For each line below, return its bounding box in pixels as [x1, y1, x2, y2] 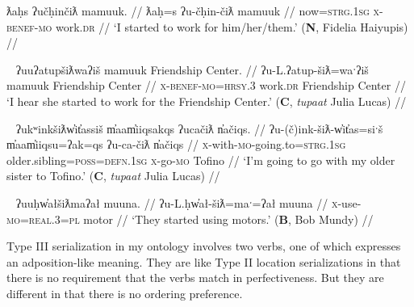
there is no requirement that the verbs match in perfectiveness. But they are [6, 269, 384, 286]
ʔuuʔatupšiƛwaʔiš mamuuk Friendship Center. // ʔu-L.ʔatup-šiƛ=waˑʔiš [15, 61, 369, 78]
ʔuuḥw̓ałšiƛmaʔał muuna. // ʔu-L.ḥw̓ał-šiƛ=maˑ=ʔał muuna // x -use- [15, 194, 362, 211]
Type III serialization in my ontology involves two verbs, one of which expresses [6, 238, 401, 254]
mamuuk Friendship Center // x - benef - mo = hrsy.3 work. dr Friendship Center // [6, 77, 406, 94]
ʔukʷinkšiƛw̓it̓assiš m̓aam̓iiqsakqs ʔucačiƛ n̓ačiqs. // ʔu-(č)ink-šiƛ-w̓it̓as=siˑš [15, 120, 383, 137]
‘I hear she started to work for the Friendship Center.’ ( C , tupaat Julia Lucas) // [6, 92, 407, 109]
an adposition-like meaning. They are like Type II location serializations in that [6, 253, 401, 270]
